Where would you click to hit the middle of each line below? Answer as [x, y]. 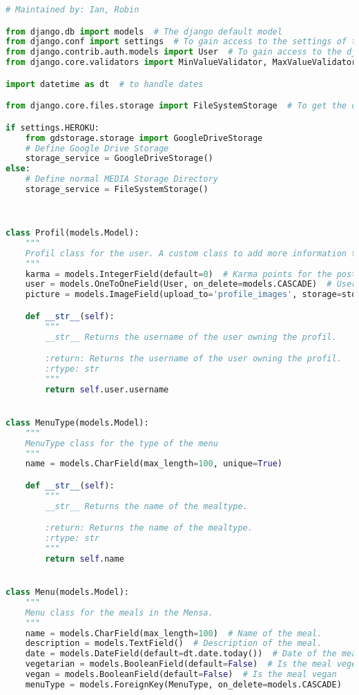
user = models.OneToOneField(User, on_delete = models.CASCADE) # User [191, 284]
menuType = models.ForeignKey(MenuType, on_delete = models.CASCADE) [183, 684]
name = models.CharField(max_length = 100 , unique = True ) [154, 464]
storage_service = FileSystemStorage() [117, 189]
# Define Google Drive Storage [97, 148]
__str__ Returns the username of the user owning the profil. [191, 337]
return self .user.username [107, 389]
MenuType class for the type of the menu [122, 443]
